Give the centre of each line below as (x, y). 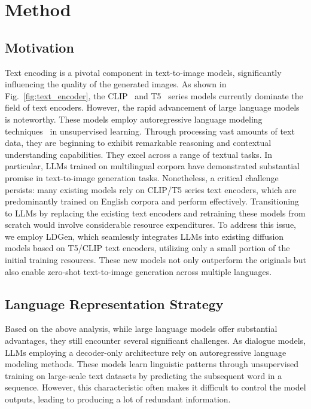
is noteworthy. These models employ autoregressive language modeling (134, 119)
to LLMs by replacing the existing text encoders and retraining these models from (155, 213)
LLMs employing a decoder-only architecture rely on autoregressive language (146, 352)
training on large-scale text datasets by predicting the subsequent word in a (144, 375)
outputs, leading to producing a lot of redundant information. (118, 399)
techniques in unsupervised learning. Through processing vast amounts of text (150, 131)
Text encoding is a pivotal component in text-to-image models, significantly (143, 72)
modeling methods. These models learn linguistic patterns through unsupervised (152, 364)
